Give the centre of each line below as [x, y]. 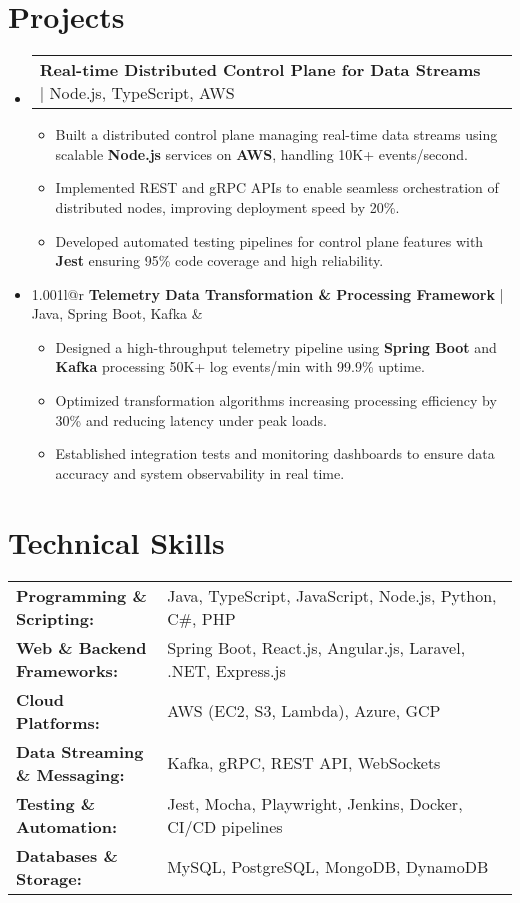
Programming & [81, 595]
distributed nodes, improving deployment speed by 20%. [227, 206]
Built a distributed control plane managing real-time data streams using [276, 134]
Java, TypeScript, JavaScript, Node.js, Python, [332, 595]
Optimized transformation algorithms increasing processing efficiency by [276, 400]
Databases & [67, 855]
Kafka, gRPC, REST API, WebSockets [304, 763]
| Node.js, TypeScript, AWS [137, 93]
